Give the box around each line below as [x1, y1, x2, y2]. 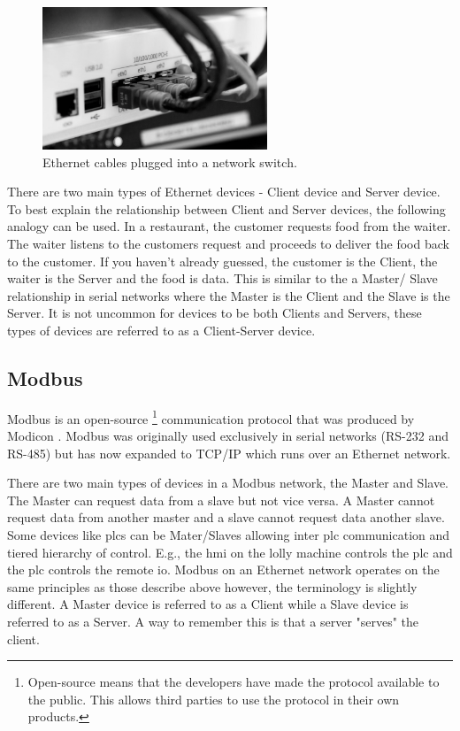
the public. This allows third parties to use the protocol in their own [27, 689, 400, 708]
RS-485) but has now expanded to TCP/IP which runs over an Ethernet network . [7, 443, 451, 462]
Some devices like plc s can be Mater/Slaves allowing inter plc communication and [7, 525, 450, 543]
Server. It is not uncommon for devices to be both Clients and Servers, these [7, 304, 422, 322]
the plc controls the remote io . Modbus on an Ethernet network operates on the [7, 560, 440, 579]
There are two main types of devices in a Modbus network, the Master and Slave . [7, 473, 449, 492]
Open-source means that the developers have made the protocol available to [27, 673, 440, 691]
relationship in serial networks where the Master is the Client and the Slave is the [7, 286, 450, 304]
